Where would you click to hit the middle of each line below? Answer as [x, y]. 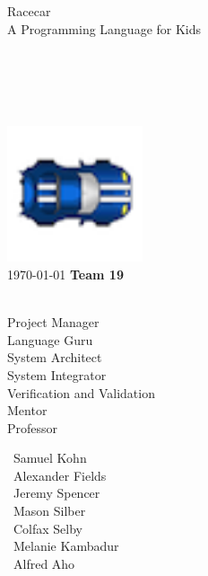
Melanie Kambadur [66, 546]
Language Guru [50, 339]
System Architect [55, 357]
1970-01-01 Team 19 [65, 274]
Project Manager [53, 322]
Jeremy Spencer [56, 493]
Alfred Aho [44, 563]
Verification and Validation [81, 392]
